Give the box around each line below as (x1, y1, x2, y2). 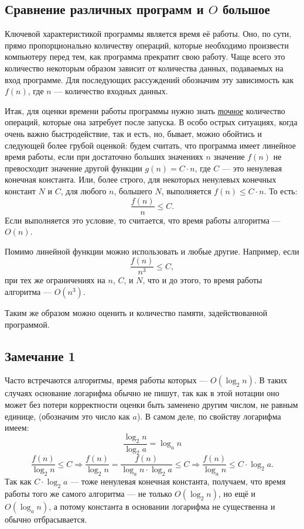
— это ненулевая (221, 162, 282, 174)
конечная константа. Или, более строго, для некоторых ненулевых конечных (5, 173, 276, 186)
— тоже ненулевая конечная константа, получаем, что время (70, 475, 286, 487)
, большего (114, 184, 152, 197)
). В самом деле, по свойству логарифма (136, 410, 281, 422)
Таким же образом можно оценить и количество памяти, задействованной (5, 307, 268, 319)
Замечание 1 (5, 346, 76, 365)
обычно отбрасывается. (5, 513, 87, 525)
